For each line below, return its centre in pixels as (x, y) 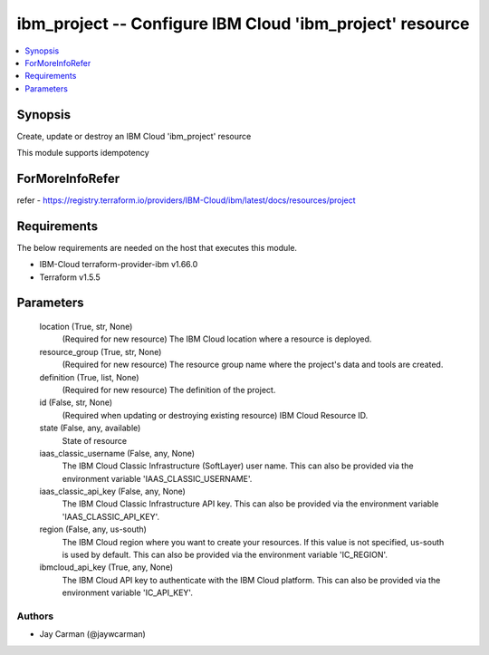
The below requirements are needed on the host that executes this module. (157, 247)
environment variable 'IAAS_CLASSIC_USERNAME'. (157, 478)
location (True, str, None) (86, 327)
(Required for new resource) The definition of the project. (169, 390)
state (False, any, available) (90, 428)
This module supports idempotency (83, 153)
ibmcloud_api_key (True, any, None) (106, 567)
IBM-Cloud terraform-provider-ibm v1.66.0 (119, 265)
